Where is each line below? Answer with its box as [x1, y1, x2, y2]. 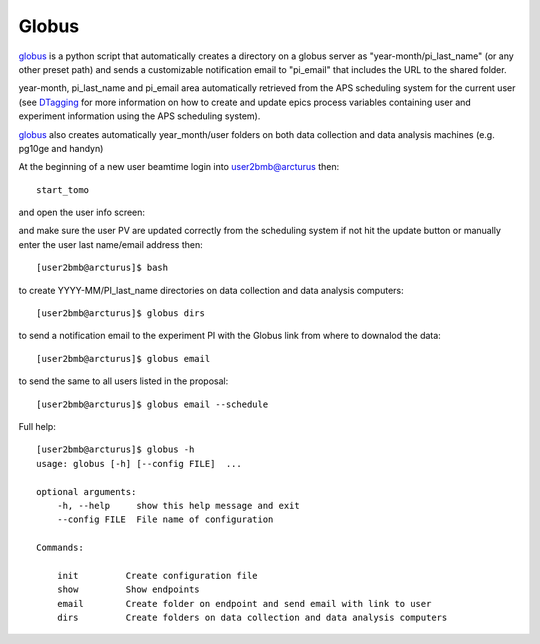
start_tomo [36, 184, 90, 195]
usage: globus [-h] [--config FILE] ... [36, 458, 242, 469]
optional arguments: [36, 486, 137, 497]
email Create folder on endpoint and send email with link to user [56, 598, 432, 609]
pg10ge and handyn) [18, 142, 104, 154]
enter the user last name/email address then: [18, 238, 204, 250]
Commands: [36, 542, 84, 554]
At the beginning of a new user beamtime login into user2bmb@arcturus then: [18, 161, 340, 173]
